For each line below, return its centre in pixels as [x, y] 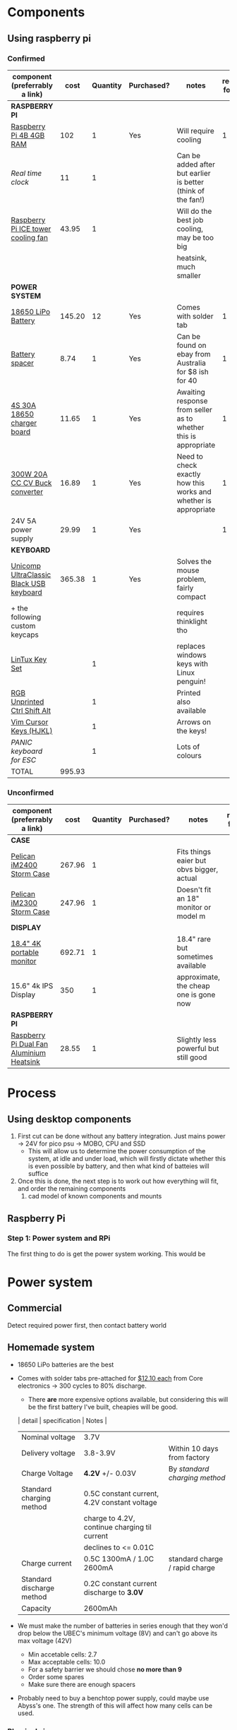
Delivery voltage [48, 1453]
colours [189, 755]
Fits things [194, 852]
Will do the [194, 211]
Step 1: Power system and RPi [59, 1238]
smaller [189, 275]
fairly [185, 588]
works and [194, 491]
